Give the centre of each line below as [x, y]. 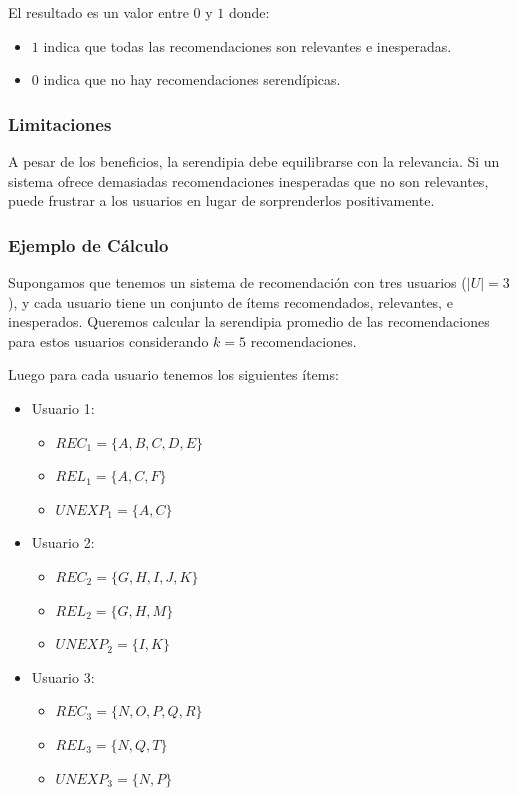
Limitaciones [60, 123]
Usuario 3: [63, 676]
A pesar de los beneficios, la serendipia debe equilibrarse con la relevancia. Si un [254, 161]
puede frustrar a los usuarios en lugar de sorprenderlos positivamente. [221, 200]
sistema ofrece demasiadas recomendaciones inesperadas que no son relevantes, [248, 180]
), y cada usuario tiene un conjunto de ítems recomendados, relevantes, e [230, 301]
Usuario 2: [63, 542]
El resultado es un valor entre [98, 12]
